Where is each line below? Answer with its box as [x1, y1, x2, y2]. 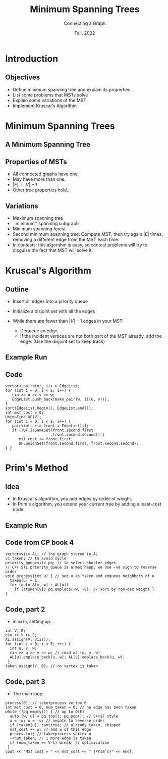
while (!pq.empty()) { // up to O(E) [5, 709, 85, 714]
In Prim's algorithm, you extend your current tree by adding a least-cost [12, 501, 162, 507]
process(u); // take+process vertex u [10, 731, 92, 736]
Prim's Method [5, 462, 69, 474]
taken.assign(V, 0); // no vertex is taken [5, 664, 98, 669]
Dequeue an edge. [20, 327, 59, 334]
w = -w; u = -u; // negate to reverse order [10, 718, 105, 723]
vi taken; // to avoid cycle [5, 556, 67, 561]
